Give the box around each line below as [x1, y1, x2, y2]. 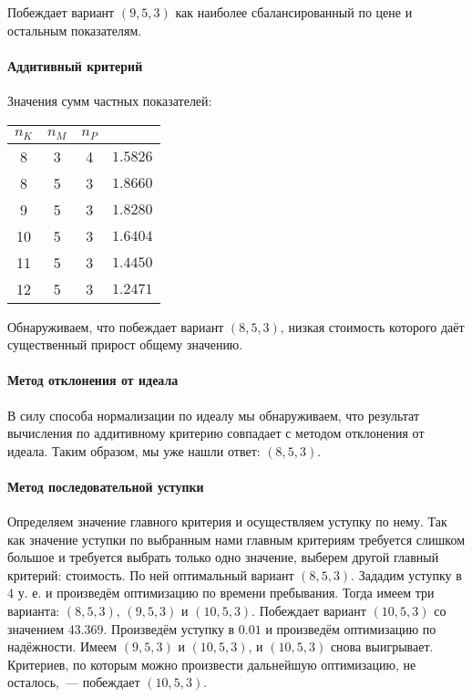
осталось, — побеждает [7, 672, 140, 692]
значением [7, 619, 64, 638]
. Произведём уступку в [103, 619, 235, 638]
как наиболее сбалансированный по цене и [175, 3, 413, 21]
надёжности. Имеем [7, 637, 118, 656]
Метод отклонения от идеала [7, 370, 179, 390]
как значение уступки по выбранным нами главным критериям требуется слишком [7, 529, 466, 548]
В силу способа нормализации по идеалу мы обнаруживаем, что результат [7, 405, 420, 424]
